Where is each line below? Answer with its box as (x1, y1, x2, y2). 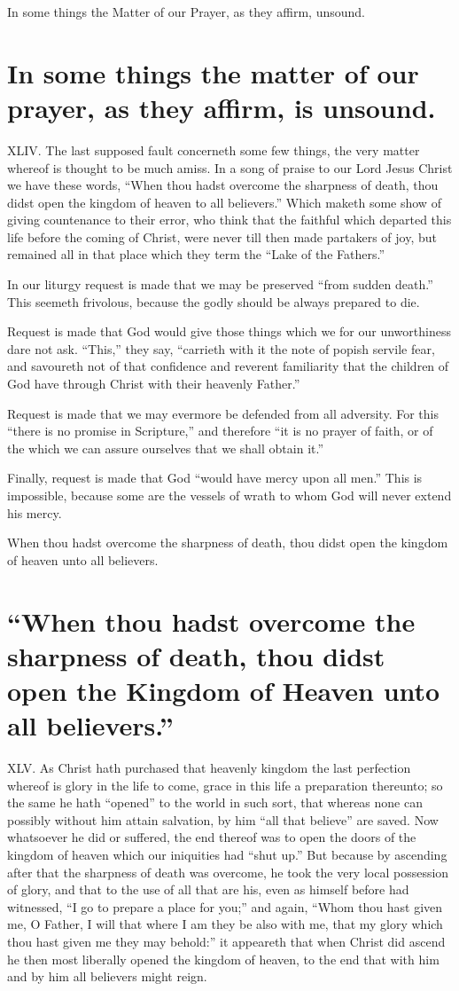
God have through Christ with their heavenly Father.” (7, 374, 300, 393)
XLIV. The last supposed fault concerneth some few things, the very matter (7, 140, 420, 159)
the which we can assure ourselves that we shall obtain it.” (7, 438, 324, 457)
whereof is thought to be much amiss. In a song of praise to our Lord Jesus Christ (7, 158, 453, 177)
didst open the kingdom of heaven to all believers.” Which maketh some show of (7, 193, 441, 211)
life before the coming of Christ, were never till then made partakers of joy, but (7, 227, 437, 246)
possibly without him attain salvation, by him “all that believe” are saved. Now (7, 810, 439, 829)
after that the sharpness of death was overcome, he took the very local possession (7, 862, 449, 881)
